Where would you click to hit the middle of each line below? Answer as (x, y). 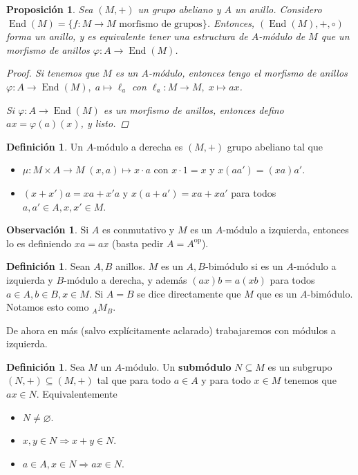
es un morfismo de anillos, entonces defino (194, 109)
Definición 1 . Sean (48, 266)
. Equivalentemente (77, 394)
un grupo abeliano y (179, 9)
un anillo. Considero (279, 9)
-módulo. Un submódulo (177, 366)
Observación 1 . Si (48, 230)
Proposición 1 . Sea (50, 9)
